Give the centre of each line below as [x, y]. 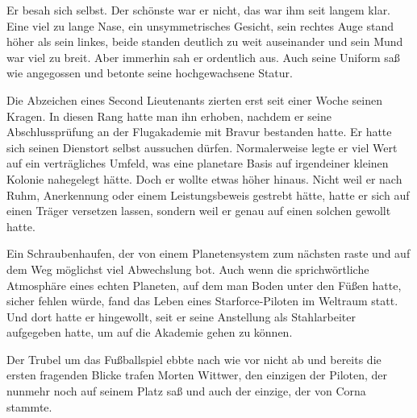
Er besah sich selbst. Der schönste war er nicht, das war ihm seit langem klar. [199, 10]
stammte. [29, 406]
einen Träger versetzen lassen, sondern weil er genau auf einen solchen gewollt [199, 211]
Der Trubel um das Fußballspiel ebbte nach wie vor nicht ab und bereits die [194, 359]
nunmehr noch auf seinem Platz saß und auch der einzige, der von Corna [186, 391]
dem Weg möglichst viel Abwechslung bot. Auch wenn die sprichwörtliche [188, 269]
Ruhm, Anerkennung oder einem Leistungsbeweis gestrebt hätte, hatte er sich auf [208, 195]
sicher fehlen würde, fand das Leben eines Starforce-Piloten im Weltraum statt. [202, 301]
